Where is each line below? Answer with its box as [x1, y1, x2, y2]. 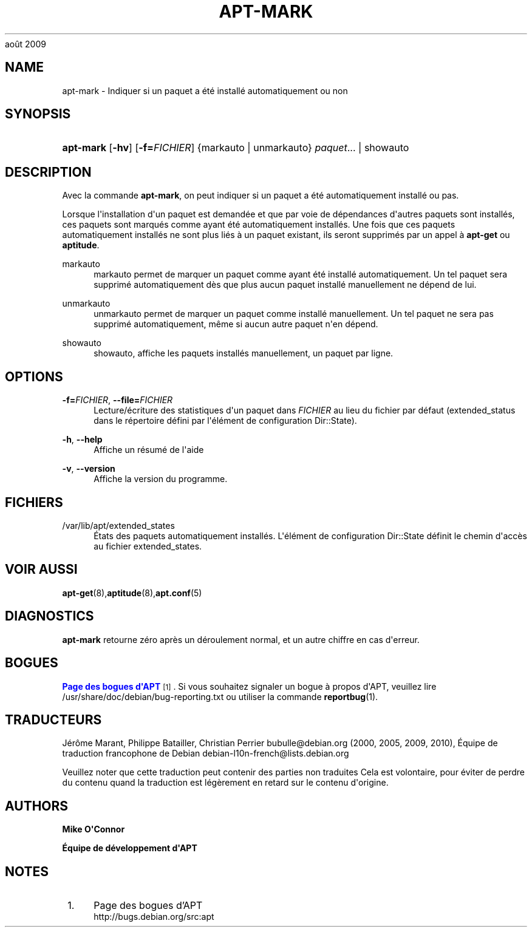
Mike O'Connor [62, 824, 125, 835]
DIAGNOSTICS [5, 608, 94, 624]
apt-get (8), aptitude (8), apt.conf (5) [62, 587, 202, 598]
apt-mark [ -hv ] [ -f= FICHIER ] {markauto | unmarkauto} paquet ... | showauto [62, 141, 409, 154]
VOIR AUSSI [5, 562, 78, 577]
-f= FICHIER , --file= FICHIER [62, 395, 173, 406]
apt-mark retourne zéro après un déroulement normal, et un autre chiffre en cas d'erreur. [62, 634, 420, 645]
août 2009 [5, 38, 46, 49]
